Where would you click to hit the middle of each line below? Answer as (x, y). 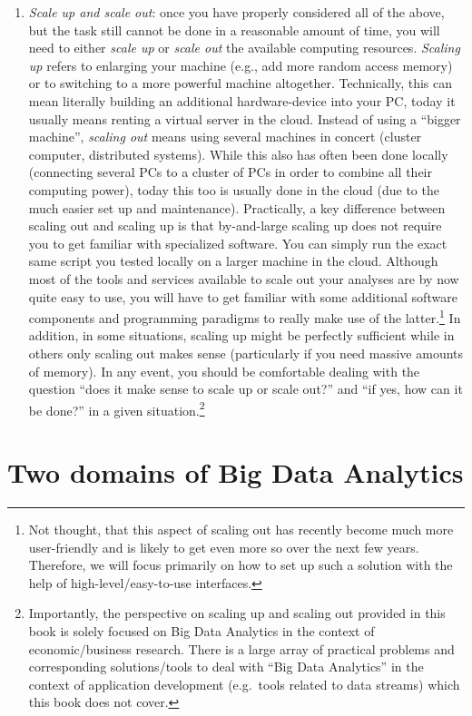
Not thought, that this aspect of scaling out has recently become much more (241, 530)
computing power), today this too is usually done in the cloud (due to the (234, 189)
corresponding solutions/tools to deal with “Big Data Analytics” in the (226, 667)
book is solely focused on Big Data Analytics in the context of (202, 631)
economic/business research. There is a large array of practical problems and (241, 648)
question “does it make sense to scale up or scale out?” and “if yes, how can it (246, 389)
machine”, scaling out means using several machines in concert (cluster (225, 137)
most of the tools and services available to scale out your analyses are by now (244, 278)
